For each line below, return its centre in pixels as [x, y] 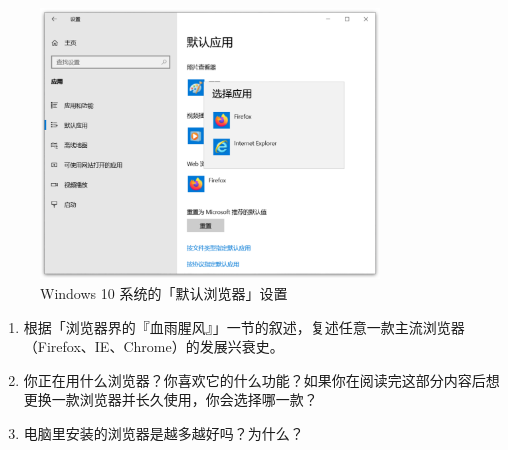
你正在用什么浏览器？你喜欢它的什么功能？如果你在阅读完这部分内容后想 [261, 379]
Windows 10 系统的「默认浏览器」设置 [164, 292]
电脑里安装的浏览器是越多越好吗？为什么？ [163, 432]
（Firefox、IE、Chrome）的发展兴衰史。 [153, 346]
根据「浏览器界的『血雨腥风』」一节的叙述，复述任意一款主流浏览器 [244, 326]
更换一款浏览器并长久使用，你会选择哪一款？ [170, 399]
